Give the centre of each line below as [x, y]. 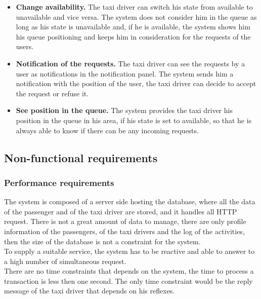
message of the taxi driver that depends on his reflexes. [90, 291]
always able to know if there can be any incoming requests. [107, 130]
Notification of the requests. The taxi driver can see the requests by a [130, 63]
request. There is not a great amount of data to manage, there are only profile [125, 221]
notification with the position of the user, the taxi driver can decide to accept [136, 83]
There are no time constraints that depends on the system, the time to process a [129, 271]
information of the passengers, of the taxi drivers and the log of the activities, [124, 231]
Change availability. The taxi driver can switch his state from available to [134, 7]
